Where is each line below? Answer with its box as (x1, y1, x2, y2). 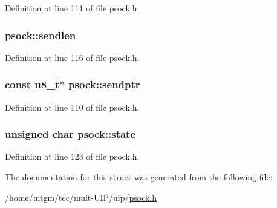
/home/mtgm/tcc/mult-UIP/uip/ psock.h (5, 190, 157, 203)
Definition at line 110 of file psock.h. (5, 100, 140, 113)
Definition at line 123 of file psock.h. (5, 150, 140, 163)
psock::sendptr (68, 77, 140, 92)
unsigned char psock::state (5, 126, 136, 141)
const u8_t (5, 77, 60, 92)
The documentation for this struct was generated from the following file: (5, 171, 273, 183)
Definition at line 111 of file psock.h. (5, 2, 140, 14)
